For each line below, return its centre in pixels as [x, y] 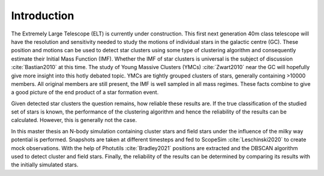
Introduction [43, 16]
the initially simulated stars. [45, 165]
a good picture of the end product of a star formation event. [85, 93]
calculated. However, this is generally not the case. [74, 120]
